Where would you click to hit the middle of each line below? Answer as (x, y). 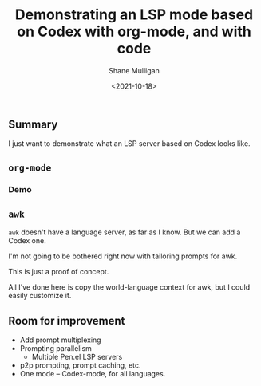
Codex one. (27, 241)
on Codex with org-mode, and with (134, 32)
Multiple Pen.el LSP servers (77, 357)
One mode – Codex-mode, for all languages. (93, 374)
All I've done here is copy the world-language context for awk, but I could (129, 287)
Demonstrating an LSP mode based (134, 15)
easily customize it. (40, 296)
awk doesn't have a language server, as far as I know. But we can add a (125, 232)
